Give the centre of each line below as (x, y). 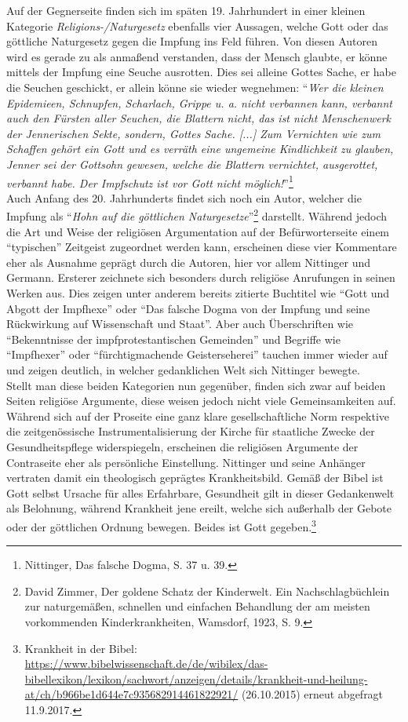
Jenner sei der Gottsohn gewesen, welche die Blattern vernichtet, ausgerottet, (192, 164)
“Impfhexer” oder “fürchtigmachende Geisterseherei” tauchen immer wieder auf (197, 354)
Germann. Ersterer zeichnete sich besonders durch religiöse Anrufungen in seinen (201, 277)
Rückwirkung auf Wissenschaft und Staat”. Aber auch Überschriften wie (180, 324)
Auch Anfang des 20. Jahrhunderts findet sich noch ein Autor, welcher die (184, 197)
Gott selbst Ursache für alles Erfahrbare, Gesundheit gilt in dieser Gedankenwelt (200, 492)
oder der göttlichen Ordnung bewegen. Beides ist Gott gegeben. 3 (161, 525)
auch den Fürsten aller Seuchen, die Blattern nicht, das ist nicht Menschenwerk (199, 118)
